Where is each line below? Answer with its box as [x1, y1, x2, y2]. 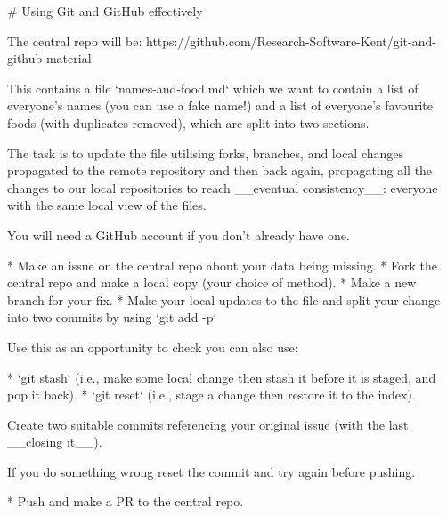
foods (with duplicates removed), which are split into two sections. [7, 113, 370, 132]
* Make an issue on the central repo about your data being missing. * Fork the [7, 255, 437, 274]
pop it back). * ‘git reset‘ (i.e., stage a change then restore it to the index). [7, 385, 416, 404]
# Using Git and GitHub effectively [7, 2, 203, 20]
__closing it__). [7, 432, 102, 451]
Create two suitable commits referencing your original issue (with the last [7, 415, 409, 433]
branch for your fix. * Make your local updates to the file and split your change [7, 290, 441, 309]
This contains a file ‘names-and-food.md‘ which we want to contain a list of [7, 78, 419, 97]
